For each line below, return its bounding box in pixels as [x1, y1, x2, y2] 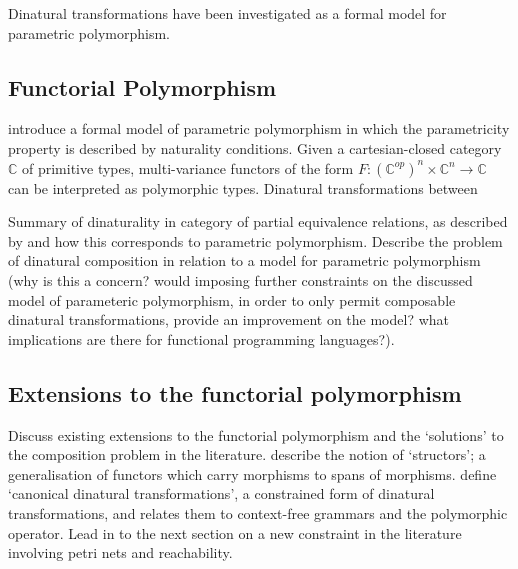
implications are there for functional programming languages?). [8, 328, 395, 349]
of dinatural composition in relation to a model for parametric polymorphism [8, 250, 481, 271]
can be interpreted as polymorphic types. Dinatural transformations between [8, 177, 478, 198]
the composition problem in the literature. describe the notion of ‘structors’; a [8, 444, 486, 465]
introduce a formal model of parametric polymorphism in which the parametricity [8, 118, 510, 139]
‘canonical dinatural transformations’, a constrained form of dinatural [8, 483, 435, 504]
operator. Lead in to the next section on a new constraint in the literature [8, 522, 462, 543]
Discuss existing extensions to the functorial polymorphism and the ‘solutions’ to [8, 424, 504, 445]
